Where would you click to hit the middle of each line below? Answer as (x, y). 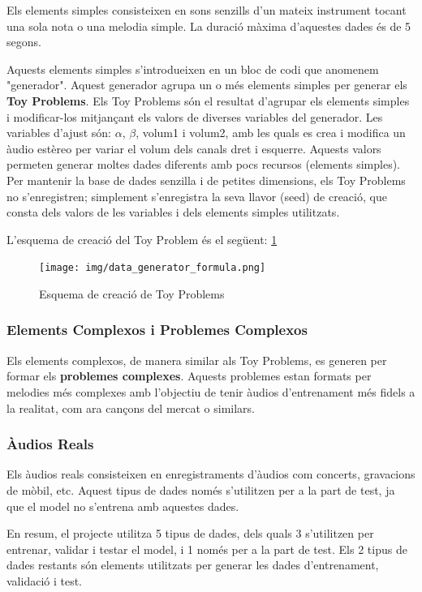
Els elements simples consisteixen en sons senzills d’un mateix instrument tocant (207, 10)
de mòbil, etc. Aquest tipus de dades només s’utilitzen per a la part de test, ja (201, 489)
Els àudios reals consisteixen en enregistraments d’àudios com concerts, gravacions (211, 474)
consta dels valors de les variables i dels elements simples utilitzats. (173, 212)
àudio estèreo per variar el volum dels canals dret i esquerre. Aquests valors (194, 148)
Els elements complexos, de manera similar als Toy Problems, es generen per (197, 360)
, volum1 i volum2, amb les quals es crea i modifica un (271, 133)
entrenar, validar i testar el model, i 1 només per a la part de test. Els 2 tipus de (207, 549)
